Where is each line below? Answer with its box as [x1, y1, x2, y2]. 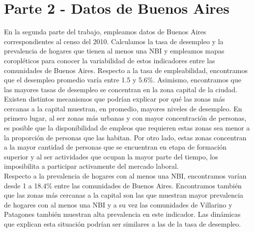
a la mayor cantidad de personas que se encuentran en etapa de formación [4, 142, 227, 152]
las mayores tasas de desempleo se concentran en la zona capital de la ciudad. [4, 84, 237, 94]
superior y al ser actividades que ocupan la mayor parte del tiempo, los [4, 151, 218, 161]
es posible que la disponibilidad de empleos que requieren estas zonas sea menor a [4, 123, 250, 133]
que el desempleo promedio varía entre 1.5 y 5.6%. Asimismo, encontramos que [4, 75, 242, 85]
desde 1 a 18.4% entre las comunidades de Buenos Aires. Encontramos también [4, 180, 242, 190]
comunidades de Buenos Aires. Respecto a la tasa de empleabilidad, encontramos [4, 65, 248, 75]
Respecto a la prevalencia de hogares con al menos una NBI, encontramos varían [4, 171, 247, 181]
